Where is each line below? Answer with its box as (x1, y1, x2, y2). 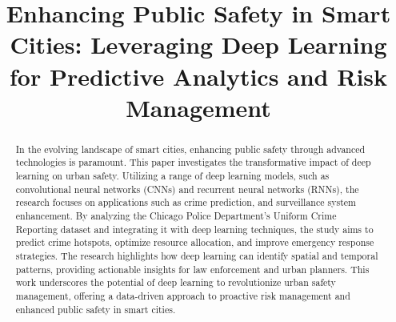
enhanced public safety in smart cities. (15, 302, 176, 316)
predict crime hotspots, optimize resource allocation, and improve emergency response (15, 235, 374, 249)
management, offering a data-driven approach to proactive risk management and (15, 288, 350, 302)
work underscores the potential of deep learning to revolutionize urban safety (15, 276, 336, 289)
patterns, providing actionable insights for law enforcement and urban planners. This (15, 262, 370, 276)
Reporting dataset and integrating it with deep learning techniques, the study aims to (15, 222, 374, 235)
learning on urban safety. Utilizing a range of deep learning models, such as (15, 169, 330, 183)
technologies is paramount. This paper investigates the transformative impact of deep (15, 155, 371, 169)
